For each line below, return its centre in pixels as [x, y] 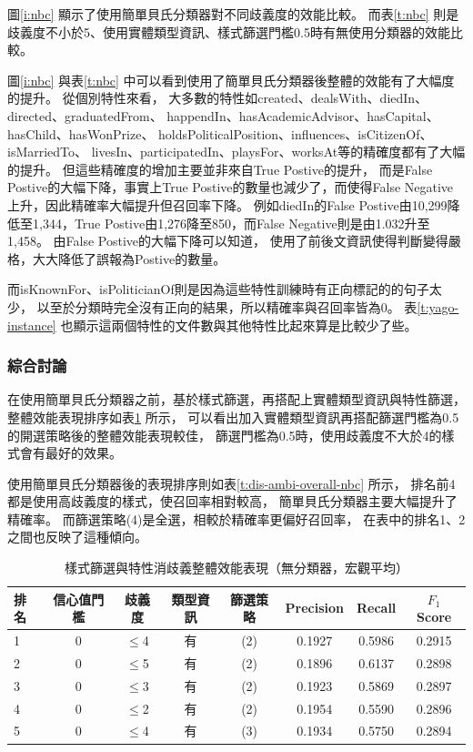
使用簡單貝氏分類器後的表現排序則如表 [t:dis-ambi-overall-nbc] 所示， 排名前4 [231, 483]
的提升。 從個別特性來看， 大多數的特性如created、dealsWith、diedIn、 [218, 98]
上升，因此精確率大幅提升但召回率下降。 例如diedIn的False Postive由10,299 [227, 204]
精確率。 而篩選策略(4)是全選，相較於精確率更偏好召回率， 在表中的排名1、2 [236, 518]
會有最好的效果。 [70, 453]
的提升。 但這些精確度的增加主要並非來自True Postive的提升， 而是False [220, 169]
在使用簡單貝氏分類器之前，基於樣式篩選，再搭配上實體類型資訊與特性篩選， [236, 399]
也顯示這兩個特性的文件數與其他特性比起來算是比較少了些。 [239, 325]
